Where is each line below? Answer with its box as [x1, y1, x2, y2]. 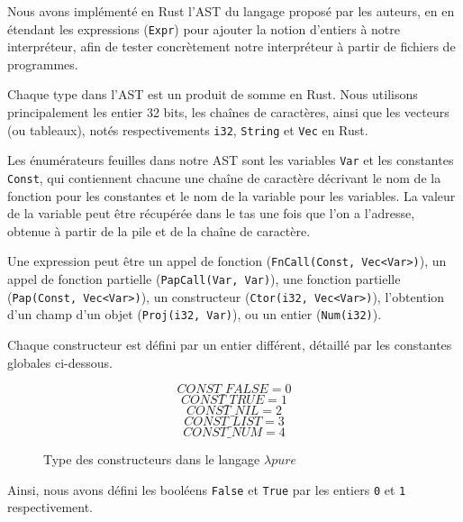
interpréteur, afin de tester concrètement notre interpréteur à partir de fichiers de [7, 37, 456, 56]
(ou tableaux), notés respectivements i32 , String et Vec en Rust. [7, 120, 368, 139]
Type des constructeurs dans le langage [43, 450, 260, 469]
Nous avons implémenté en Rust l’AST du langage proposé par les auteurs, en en [7, 2, 455, 20]
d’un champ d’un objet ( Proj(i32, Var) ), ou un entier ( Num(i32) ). [7, 305, 382, 324]
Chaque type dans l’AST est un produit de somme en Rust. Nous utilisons [7, 85, 418, 104]
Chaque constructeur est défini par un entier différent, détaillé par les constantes [7, 335, 452, 353]
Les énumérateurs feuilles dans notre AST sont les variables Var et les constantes [7, 151, 454, 169]
